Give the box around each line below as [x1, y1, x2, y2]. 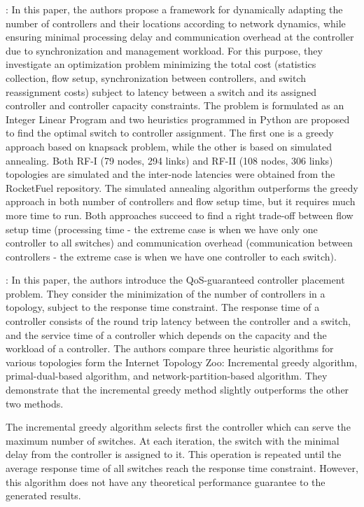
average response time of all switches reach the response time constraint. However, [6, 461, 358, 475]
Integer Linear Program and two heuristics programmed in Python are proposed [6, 111, 350, 126]
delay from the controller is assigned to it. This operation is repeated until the [6, 447, 342, 461]
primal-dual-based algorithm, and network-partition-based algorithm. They [6, 368, 328, 383]
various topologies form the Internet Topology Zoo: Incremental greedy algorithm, [6, 354, 358, 369]
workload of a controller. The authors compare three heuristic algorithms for [6, 341, 334, 356]
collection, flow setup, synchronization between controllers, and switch [6, 70, 306, 85]
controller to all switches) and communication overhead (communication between [6, 235, 353, 250]
